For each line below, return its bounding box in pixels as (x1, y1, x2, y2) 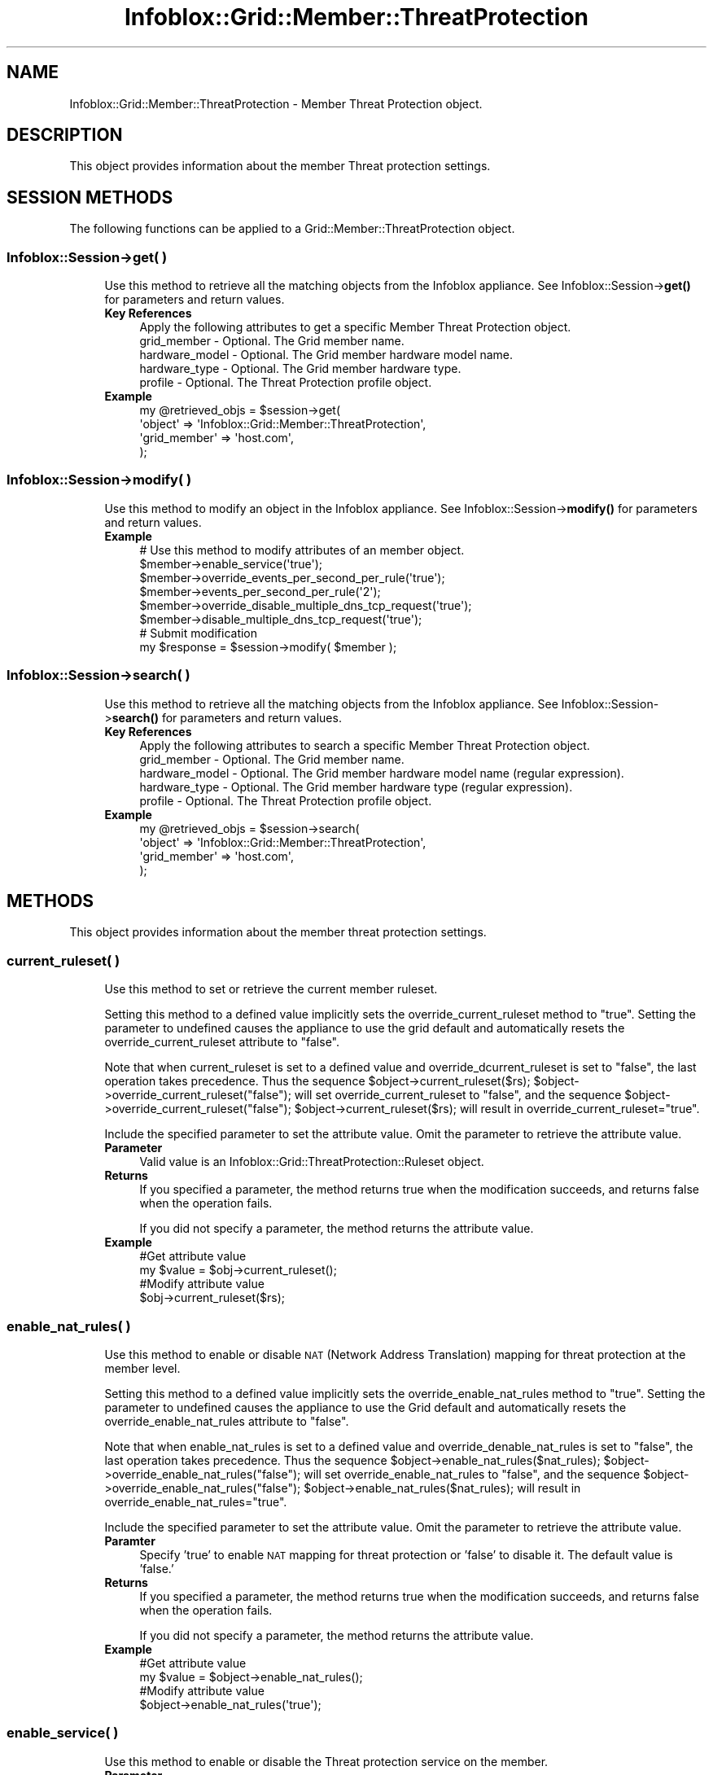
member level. (104, 1361, 181, 1375)
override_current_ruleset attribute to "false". (104, 1035, 339, 1050)
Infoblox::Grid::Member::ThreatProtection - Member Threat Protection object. (69, 96, 483, 111)
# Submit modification (139, 625, 258, 640)
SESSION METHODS (7, 186, 173, 208)
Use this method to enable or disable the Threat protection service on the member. (104, 1754, 549, 1768)
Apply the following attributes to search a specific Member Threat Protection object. (139, 738, 590, 752)
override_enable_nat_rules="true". (104, 1494, 287, 1509)
